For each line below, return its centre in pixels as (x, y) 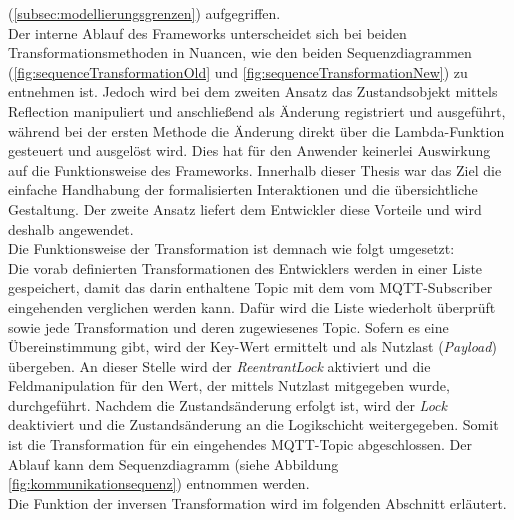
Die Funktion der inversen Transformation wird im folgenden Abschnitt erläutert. (257, 502)
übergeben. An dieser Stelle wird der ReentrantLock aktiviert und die (219, 365)
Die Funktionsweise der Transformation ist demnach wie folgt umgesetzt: (231, 248)
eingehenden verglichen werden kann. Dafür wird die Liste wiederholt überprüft (252, 306)
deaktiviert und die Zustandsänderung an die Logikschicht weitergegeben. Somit (253, 424)
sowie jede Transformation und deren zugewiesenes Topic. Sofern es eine (228, 326)
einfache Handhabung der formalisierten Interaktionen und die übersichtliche (243, 189)
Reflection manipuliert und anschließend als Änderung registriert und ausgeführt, (257, 110)
